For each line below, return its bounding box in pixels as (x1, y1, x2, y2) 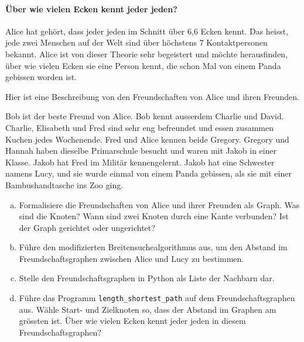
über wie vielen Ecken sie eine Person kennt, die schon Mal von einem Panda (5, 59, 281, 71)
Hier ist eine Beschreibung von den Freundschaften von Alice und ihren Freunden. (5, 90, 299, 102)
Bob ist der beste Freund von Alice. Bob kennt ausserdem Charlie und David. (5, 110, 284, 122)
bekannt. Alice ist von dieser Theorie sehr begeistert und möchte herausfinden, (5, 47, 288, 60)
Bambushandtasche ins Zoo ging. (5, 178, 124, 191)
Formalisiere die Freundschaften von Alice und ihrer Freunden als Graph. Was (19, 198, 300, 210)
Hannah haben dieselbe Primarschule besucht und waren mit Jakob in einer (5, 144, 277, 157)
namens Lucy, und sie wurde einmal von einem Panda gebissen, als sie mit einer (5, 167, 292, 179)
